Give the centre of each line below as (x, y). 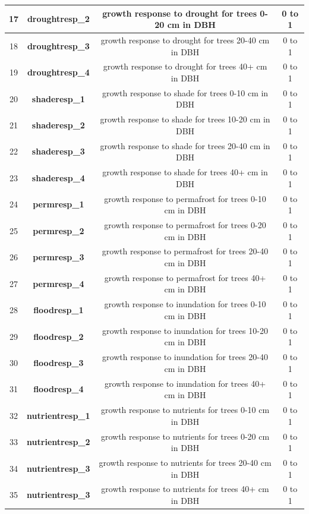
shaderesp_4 (58, 177)
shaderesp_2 (58, 125)
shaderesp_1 (58, 98)
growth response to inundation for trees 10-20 (185, 330)
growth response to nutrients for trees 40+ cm (185, 489)
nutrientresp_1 (59, 415)
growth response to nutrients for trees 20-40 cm (185, 462)
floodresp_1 (59, 310)
